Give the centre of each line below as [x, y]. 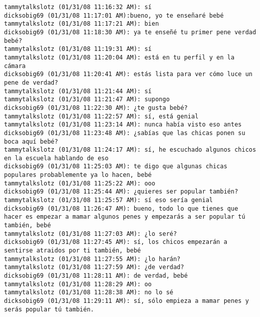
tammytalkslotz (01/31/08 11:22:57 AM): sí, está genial [101, 116]
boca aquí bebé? [31, 141]
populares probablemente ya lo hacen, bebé [78, 175]
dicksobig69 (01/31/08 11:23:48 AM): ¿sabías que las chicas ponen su [125, 133]
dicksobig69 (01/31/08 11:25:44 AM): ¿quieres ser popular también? [121, 192]
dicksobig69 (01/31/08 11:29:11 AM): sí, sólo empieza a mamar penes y [126, 301]
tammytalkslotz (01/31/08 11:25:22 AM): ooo [80, 183]
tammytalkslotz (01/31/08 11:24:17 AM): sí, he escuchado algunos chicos [130, 150]
